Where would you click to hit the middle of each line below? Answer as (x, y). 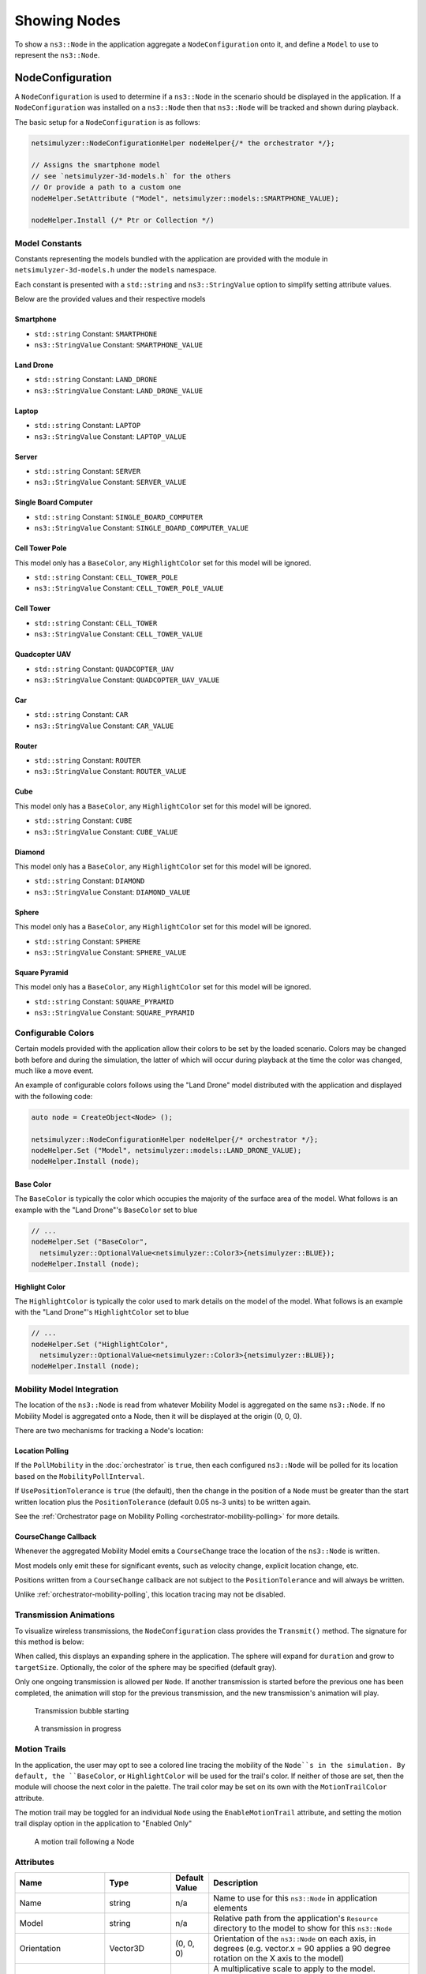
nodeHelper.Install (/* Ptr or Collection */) (123, 220)
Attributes (34, 1862)
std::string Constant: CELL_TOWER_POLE (106, 577)
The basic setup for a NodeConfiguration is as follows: (107, 122)
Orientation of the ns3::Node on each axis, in (295, 1938)
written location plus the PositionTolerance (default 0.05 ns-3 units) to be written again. (163, 1502)
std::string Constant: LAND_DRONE (96, 380)
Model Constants (48, 243)
